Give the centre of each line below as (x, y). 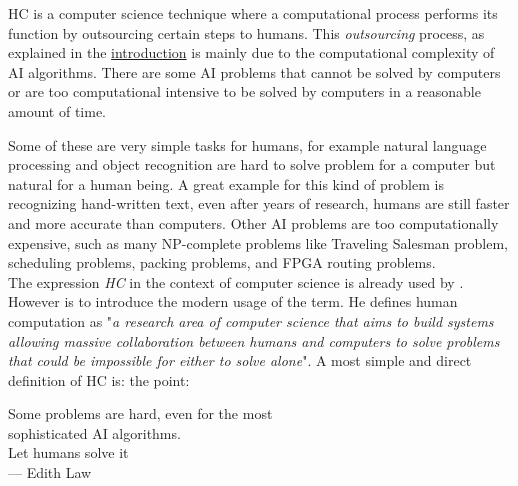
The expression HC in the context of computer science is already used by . (236, 281)
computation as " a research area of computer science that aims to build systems (251, 320)
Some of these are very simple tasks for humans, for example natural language (247, 144)
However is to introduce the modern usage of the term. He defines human (233, 301)
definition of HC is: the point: (99, 379)
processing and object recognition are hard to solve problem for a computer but (252, 164)
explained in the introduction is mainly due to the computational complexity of (251, 52)
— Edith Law (50, 472)
